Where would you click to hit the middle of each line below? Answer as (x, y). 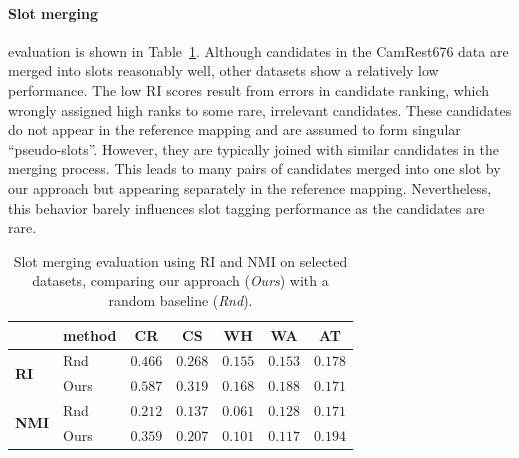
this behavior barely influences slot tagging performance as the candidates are (246, 207)
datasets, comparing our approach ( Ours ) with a (180, 280)
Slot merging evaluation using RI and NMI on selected (180, 260)
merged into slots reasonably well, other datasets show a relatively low (223, 70)
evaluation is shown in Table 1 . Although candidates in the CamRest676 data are (258, 50)
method (90, 334)
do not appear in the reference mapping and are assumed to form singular (234, 129)
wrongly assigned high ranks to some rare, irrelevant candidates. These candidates (260, 109)
